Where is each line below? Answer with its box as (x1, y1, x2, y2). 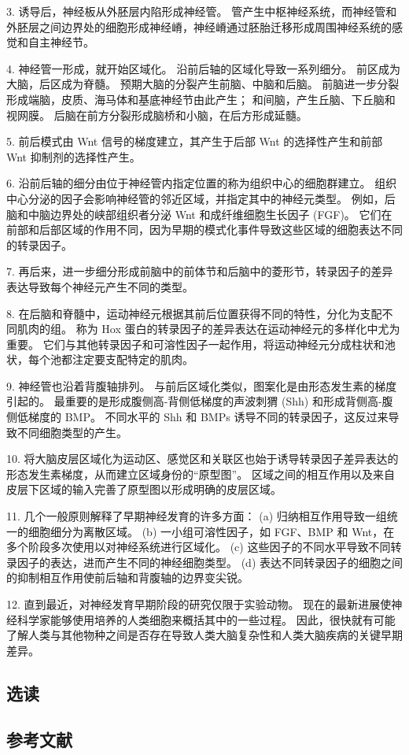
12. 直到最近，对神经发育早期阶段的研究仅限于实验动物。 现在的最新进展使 (6, 596, 392, 612)
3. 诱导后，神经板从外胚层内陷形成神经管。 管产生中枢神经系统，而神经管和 (6, 3, 397, 19)
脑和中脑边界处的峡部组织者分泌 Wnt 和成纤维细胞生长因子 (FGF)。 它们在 (6, 205, 392, 222)
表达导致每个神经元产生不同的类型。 (6, 278, 193, 294)
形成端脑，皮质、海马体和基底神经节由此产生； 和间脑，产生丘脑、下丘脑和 (6, 91, 396, 107)
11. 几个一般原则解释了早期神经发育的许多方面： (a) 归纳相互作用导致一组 (6, 508, 387, 524)
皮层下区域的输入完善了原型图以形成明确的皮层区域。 (6, 481, 282, 498)
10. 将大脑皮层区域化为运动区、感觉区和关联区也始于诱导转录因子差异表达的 (6, 450, 399, 467)
